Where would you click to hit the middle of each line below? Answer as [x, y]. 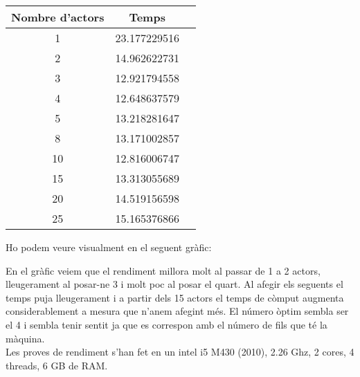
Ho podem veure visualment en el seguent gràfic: [109, 247]
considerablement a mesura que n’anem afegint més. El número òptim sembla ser [177, 311]
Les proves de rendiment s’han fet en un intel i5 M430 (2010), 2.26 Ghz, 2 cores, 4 [180, 352]
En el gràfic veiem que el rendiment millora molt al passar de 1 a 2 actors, [163, 270]
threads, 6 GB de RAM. [57, 365]
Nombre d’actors [58, 17]
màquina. [25, 338]
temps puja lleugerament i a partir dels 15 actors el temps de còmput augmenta [175, 297]
